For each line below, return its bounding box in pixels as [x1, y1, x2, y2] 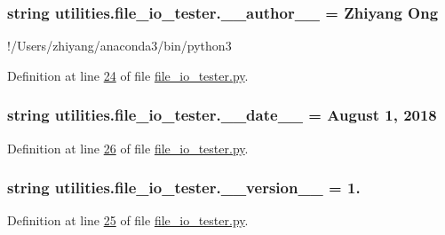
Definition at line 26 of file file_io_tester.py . [7, 138, 249, 157]
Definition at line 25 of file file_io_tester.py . [7, 211, 249, 230]
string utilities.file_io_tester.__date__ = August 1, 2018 [7, 104, 437, 126]
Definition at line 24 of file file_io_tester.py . [7, 66, 249, 84]
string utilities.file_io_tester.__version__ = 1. [7, 176, 361, 199]
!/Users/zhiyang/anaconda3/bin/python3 [7, 36, 232, 55]
